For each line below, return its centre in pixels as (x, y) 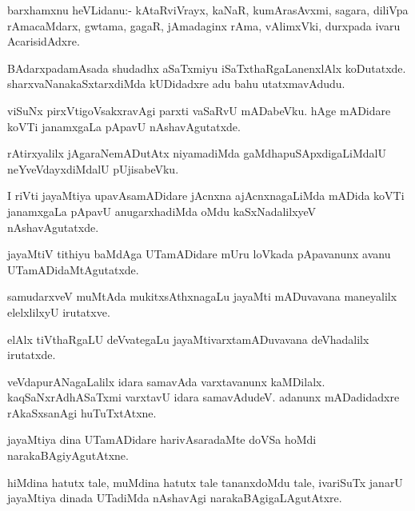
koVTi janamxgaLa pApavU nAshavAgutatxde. (124, 126)
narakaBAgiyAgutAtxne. (68, 455)
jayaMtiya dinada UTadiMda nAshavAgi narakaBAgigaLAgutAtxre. (175, 498)
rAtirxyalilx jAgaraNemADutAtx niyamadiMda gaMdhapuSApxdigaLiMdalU (197, 153)
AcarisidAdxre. (44, 41)
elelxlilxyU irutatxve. (59, 311)
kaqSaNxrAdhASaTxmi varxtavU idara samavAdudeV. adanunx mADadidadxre (204, 397)
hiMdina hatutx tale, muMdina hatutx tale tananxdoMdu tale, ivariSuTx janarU (205, 482)
